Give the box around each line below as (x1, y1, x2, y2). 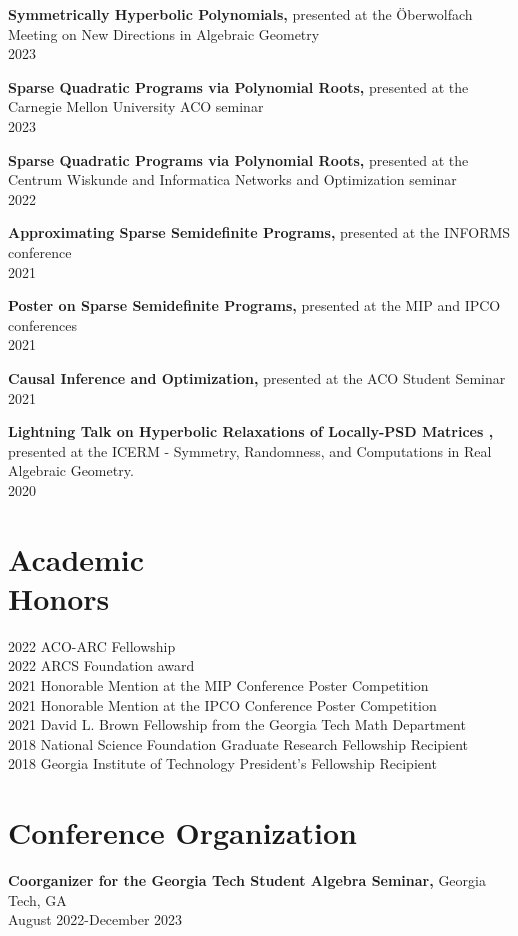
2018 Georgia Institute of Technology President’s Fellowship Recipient (8, 753, 437, 774)
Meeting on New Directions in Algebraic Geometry (8, 23, 320, 44)
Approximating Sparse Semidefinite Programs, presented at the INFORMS (8, 222, 511, 243)
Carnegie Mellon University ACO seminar (8, 96, 264, 117)
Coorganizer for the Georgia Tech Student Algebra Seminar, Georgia (8, 870, 486, 891)
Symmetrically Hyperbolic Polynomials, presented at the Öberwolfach (8, 4, 473, 24)
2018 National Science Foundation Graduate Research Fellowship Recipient (8, 733, 469, 754)
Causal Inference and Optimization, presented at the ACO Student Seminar (8, 367, 506, 388)
